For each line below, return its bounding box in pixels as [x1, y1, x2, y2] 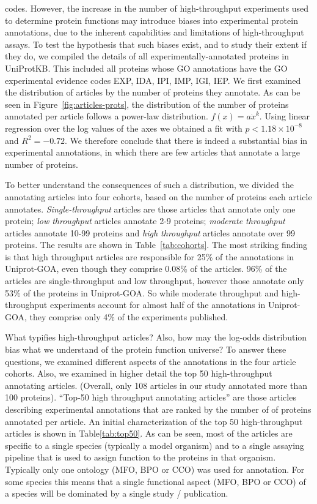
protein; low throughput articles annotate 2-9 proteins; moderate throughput [5, 214, 285, 227]
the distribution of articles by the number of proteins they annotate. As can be [5, 86, 301, 99]
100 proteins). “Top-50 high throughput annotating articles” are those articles [5, 391, 296, 404]
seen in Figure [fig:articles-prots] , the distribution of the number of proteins [5, 97, 289, 110]
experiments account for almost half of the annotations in [49, 298, 266, 311]
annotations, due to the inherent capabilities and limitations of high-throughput [5, 26, 304, 39]
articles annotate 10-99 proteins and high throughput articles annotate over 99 [5, 226, 295, 239]
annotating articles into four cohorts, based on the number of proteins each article [5, 190, 312, 203]
